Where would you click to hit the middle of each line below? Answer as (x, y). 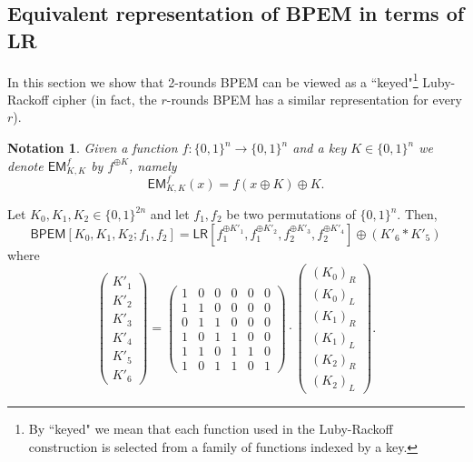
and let (170, 214)
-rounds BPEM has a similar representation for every (314, 99)
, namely (153, 165)
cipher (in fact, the (104, 99)
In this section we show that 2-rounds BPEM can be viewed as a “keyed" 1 (213, 80)
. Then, (417, 214)
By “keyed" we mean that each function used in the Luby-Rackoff (211, 429)
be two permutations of (291, 214)
